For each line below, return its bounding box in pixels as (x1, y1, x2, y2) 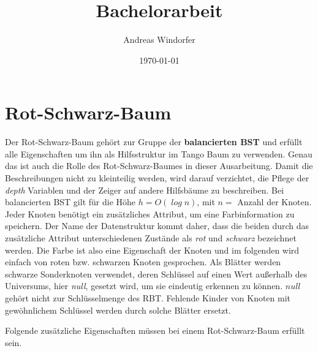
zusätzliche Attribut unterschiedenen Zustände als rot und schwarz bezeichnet (5, 232, 297, 244)
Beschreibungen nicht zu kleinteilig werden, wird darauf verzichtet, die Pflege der (5, 172, 309, 184)
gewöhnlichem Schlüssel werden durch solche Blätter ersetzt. (5, 303, 231, 316)
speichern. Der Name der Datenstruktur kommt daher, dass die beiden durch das (5, 219, 309, 232)
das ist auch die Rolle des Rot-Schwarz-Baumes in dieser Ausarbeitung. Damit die (5, 159, 313, 172)
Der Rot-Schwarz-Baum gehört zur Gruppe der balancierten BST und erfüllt (5, 135, 303, 148)
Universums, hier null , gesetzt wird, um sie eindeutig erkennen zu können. (5, 279, 283, 292)
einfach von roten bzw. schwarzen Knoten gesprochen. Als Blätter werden (5, 255, 281, 268)
